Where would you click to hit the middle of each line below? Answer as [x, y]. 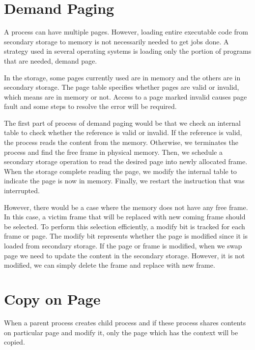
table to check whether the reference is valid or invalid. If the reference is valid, [123, 132]
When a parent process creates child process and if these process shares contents [125, 322]
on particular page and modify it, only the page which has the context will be [121, 332]
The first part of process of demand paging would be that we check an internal [122, 122]
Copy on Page [52, 298]
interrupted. [22, 191]
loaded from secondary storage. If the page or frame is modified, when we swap [123, 245]
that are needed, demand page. [51, 60]
